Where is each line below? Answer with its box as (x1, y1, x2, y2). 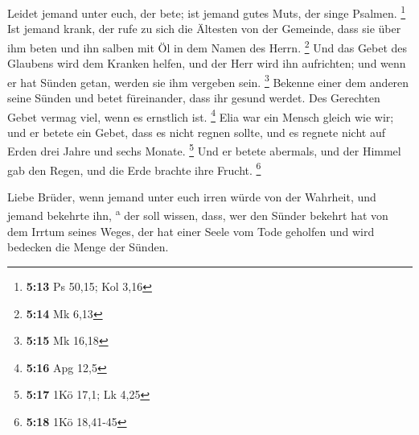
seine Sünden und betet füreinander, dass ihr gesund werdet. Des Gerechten (7, 89, 380, 106)
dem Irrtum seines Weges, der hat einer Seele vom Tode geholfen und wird (7, 222, 375, 239)
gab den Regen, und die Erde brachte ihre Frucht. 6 (7, 159, 261, 178)
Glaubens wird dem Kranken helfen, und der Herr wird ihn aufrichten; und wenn (7, 55, 406, 72)
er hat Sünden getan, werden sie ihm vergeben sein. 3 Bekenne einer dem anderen (7, 71, 409, 90)
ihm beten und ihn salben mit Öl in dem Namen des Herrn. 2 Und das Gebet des (7, 36, 408, 56)
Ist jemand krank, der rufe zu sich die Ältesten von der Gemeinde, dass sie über (7, 20, 401, 37)
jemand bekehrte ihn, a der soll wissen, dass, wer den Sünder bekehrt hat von (7, 205, 388, 224)
